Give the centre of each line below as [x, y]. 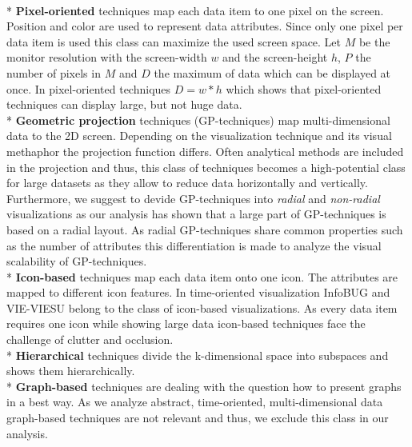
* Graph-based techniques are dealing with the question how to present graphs [204, 386]
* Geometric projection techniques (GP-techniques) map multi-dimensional [198, 120]
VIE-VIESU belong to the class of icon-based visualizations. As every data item [202, 307]
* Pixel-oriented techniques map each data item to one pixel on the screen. [195, 10]
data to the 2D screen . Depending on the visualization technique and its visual [199, 136]
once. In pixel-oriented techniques [89, 88]
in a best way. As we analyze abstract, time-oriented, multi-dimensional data [195, 402]
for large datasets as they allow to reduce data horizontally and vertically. [187, 183]
